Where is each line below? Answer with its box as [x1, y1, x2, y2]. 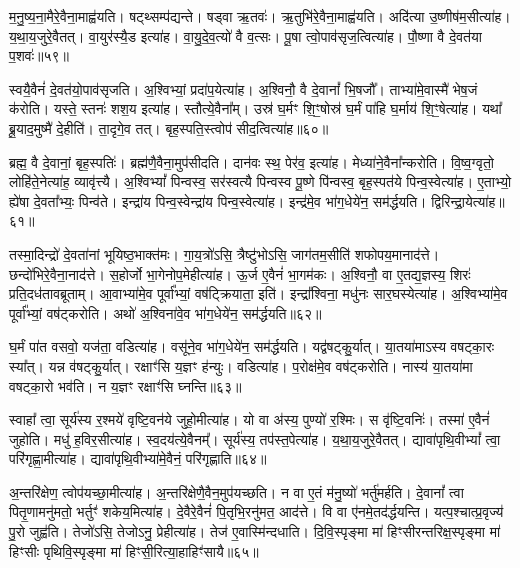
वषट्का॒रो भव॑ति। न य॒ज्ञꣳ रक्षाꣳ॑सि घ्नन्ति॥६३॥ [9, 375, 242, 396]
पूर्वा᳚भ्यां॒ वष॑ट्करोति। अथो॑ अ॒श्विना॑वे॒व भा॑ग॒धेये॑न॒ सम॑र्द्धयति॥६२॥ [9, 302, 322, 323]
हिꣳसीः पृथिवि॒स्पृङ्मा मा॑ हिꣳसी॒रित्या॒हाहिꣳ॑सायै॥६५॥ [9, 540, 259, 561]
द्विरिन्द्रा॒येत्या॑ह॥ [431, 190, 505, 211]
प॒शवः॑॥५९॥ [9, 45, 69, 66]
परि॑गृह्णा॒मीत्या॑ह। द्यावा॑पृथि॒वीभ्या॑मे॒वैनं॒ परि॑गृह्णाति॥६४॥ [9, 448, 267, 469]
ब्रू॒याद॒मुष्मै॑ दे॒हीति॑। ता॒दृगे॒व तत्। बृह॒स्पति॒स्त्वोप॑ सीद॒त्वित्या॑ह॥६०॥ [9, 117, 329, 138]
